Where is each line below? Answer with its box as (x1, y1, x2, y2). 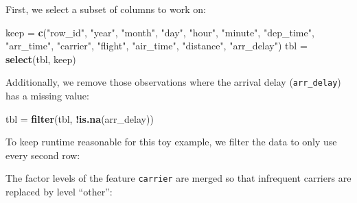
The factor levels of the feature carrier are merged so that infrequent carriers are (5, 171, 352, 185)
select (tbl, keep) (5, 51, 76, 66)
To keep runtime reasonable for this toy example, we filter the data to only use (5, 134, 337, 149)
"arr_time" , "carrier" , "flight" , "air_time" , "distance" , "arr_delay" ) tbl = (5, 38, 308, 53)
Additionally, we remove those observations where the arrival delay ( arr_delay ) (5, 75, 341, 89)
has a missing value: (5, 88, 89, 103)
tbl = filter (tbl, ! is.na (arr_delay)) (5, 111, 154, 126)
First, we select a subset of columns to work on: (5, 2, 206, 16)
